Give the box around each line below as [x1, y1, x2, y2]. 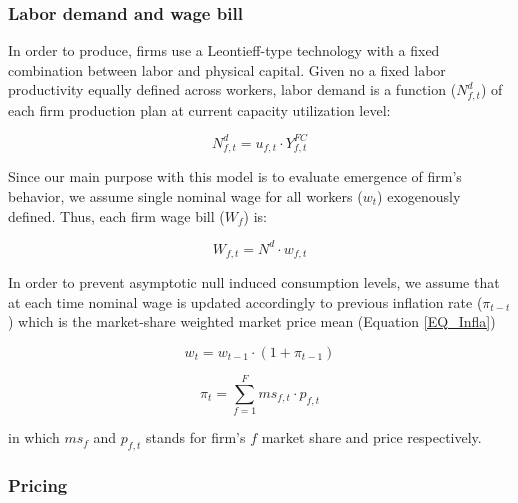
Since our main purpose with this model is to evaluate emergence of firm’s [8, 166, 462, 187]
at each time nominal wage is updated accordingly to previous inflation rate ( [8, 291, 483, 312]
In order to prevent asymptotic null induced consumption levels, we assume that [8, 272, 500, 293]
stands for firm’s [146, 427, 246, 448]
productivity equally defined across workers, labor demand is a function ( [8, 79, 457, 100]
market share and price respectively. [261, 427, 482, 448]
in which [8, 427, 60, 448]
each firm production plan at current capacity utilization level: [8, 99, 391, 120]
